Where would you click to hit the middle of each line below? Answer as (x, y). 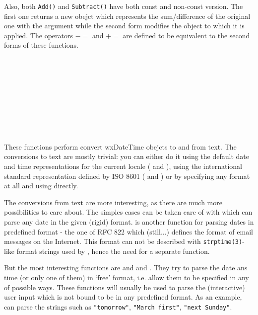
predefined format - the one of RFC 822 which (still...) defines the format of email (129, 231)
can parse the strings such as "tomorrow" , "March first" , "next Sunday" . (118, 306)
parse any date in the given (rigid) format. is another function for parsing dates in (129, 221)
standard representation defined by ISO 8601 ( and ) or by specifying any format (127, 176)
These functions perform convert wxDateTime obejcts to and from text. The (120, 146)
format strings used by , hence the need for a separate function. (113, 251)
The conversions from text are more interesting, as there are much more (113, 202)
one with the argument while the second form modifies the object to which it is (124, 26)
